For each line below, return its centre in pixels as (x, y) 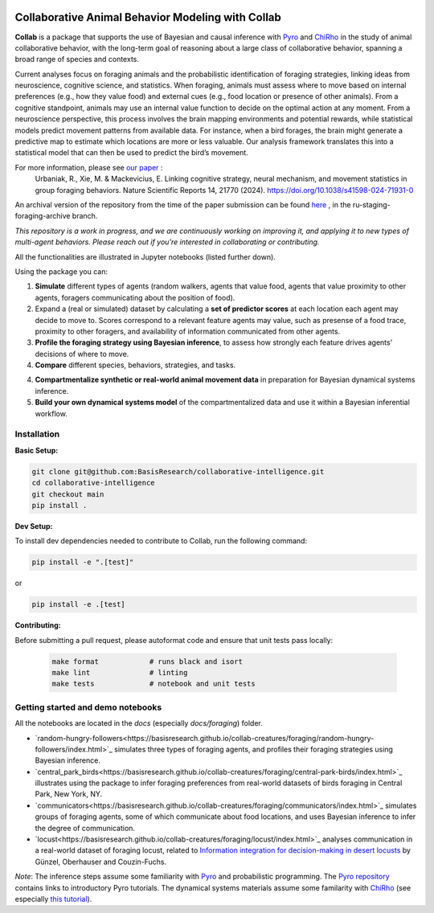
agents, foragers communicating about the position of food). (135, 297)
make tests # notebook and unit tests (154, 684)
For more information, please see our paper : (89, 167)
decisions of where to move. (82, 354)
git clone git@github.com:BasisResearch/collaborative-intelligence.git (178, 471)
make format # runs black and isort (147, 661)
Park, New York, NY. (69, 794)
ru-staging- (371, 204)
